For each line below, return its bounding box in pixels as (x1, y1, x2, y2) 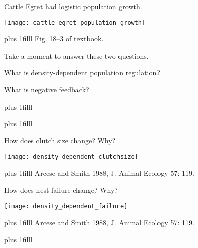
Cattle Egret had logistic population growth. (4, 1, 142, 11)
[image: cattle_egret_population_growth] (4, 19, 146, 26)
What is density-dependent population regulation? (4, 67, 160, 78)
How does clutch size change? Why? (4, 135, 116, 145)
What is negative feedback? (4, 84, 89, 95)
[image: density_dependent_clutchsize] (4, 153, 138, 161)
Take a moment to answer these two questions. (4, 50, 149, 61)
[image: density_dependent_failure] (4, 203, 128, 210)
